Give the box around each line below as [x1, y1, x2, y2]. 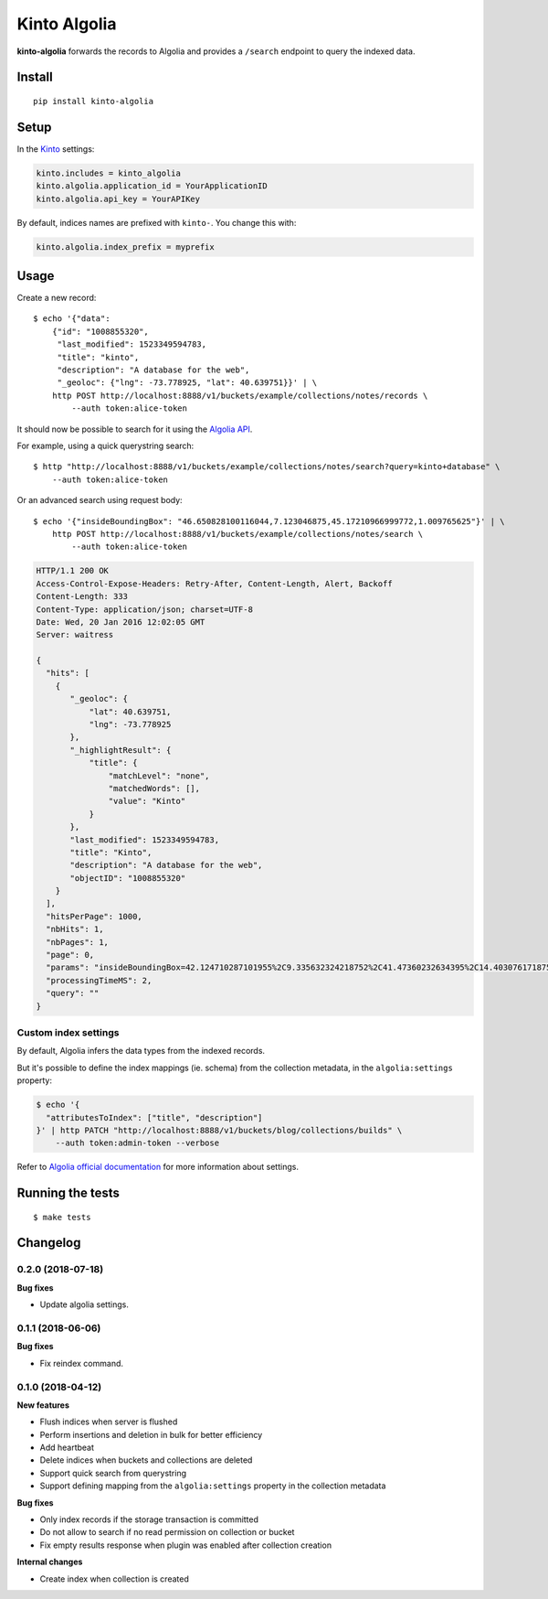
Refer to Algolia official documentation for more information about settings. [16, 1162, 299, 1173]
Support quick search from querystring [39, 1467, 187, 1478]
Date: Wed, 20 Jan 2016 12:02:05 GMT [36, 617, 205, 627]
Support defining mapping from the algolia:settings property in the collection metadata [39, 1480, 386, 1491]
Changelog [16, 1235, 81, 1250]
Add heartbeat [39, 1442, 95, 1454]
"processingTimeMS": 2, [46, 975, 153, 985]
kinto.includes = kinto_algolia [36, 167, 182, 178]
